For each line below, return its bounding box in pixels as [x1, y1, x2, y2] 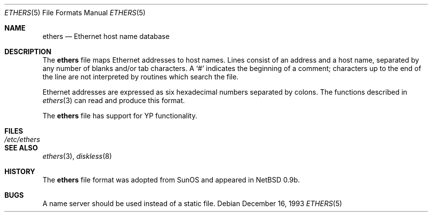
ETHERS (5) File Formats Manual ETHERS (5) [4, 8, 146, 17]
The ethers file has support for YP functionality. [42, 111, 198, 120]
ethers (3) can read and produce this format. [42, 96, 185, 105]
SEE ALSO [4, 144, 38, 152]
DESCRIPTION [4, 47, 52, 56]
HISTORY [4, 167, 35, 176]
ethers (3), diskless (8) [42, 152, 112, 160]
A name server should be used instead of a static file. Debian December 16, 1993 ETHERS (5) [42, 199, 342, 208]
